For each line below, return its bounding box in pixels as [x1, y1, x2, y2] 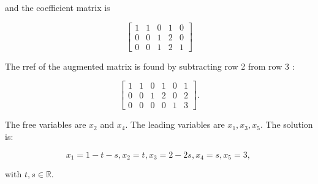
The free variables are [5, 118, 86, 131]
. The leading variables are [125, 118, 225, 131]
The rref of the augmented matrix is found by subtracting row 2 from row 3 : [5, 59, 295, 72]
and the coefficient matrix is [5, 1, 110, 13]
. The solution [260, 118, 313, 131]
